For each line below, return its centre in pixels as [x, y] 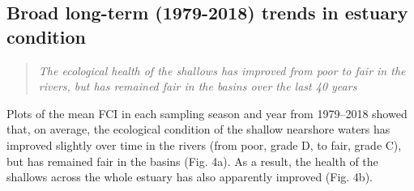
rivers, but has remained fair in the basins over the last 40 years [198, 86]
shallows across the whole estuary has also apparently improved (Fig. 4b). [190, 177]
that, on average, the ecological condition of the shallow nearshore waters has [198, 129]
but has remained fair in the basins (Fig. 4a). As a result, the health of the [192, 161]
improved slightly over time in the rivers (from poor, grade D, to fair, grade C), [204, 144]
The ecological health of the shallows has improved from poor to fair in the [222, 70]
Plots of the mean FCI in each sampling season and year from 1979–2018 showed [207, 113]
